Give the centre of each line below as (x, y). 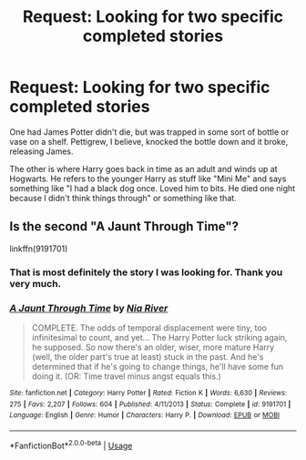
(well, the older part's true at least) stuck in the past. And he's (148, 356)
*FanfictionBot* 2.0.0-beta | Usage (71, 445)
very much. (36, 283)
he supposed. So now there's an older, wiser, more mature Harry (153, 347)
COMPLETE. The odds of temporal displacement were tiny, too (149, 327)
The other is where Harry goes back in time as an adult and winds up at (143, 169)
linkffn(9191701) (39, 249)
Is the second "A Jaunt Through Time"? (124, 226)
